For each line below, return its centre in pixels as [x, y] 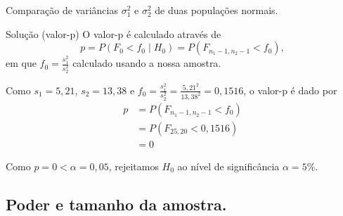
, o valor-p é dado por [290, 90]
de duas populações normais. [216, 10]
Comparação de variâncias [62, 10]
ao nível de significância [228, 166]
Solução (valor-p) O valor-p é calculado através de [114, 33]
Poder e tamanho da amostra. [116, 204]
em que [21, 63]
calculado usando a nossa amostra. [147, 63]
